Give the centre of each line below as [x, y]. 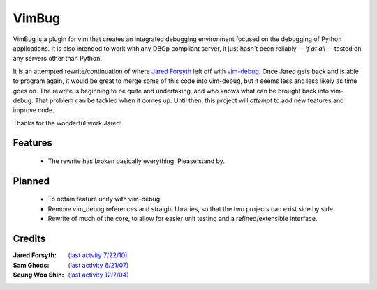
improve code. [34, 110]
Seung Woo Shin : [38, 275]
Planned [31, 181]
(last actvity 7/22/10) [98, 255]
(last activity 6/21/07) [98, 265]
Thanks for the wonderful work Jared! [67, 123]
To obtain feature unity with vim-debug [104, 199]
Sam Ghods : [31, 265]
